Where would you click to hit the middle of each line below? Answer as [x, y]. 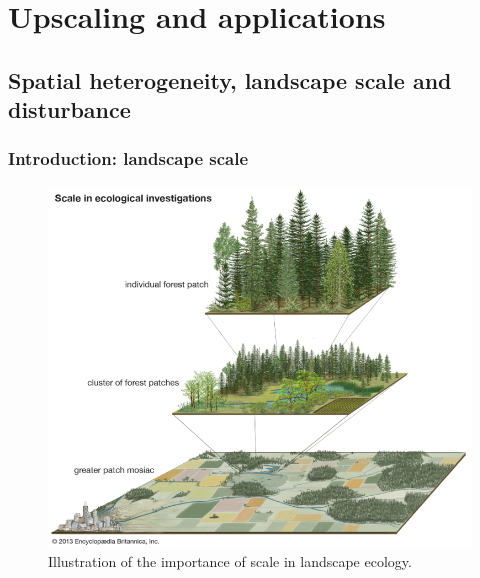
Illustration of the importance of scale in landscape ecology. [230, 560]
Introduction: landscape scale [128, 158]
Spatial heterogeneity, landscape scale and [230, 79]
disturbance [69, 109]
